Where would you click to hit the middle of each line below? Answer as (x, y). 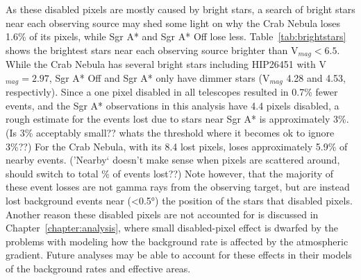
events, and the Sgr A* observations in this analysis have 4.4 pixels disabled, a (173, 105)
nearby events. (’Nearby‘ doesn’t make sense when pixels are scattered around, (173, 160)
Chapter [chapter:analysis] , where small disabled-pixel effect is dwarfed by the (172, 228)
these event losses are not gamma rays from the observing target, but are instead (178, 187)
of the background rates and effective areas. (98, 268)
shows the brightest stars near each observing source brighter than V (152, 50)
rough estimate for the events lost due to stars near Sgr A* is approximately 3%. (177, 119)
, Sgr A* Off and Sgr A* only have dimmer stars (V (159, 77)
